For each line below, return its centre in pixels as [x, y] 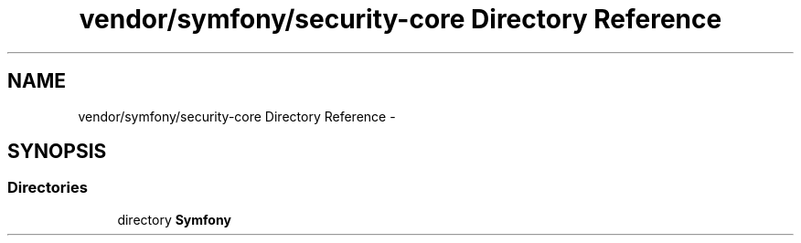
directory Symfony [174, 219]
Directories [48, 188]
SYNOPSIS [57, 152]
